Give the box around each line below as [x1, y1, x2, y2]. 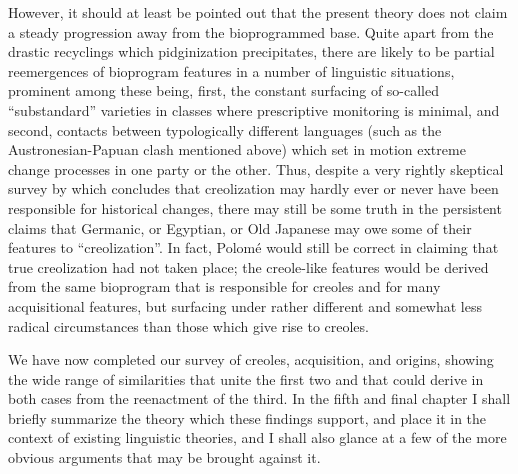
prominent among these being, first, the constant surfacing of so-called [8, 80, 440, 101]
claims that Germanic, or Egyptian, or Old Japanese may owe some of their [8, 217, 472, 238]
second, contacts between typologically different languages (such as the [8, 119, 442, 140]
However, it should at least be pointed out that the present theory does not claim [8, 2, 508, 22]
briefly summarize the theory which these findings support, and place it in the [8, 407, 487, 428]
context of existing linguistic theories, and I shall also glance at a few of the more [8, 427, 507, 448]
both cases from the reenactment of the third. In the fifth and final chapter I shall [8, 388, 511, 409]
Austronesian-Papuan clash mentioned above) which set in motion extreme [8, 139, 466, 160]
